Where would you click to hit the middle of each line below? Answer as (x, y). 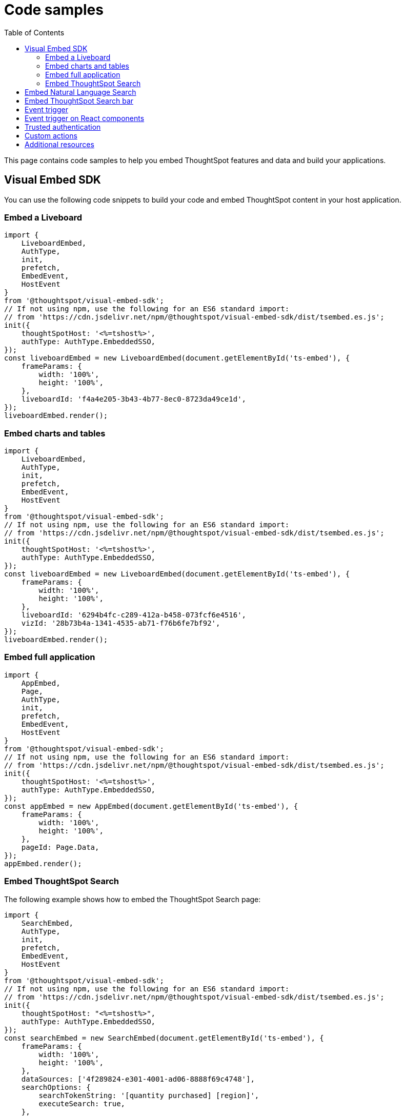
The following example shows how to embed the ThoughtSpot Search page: (133, 899)
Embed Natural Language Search (80, 92)
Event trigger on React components (85, 118)
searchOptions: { (56, 1087)
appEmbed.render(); (43, 863)
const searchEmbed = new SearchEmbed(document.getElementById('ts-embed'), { (164, 1038)
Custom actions (51, 135)
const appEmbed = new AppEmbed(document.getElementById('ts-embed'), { (151, 806)
